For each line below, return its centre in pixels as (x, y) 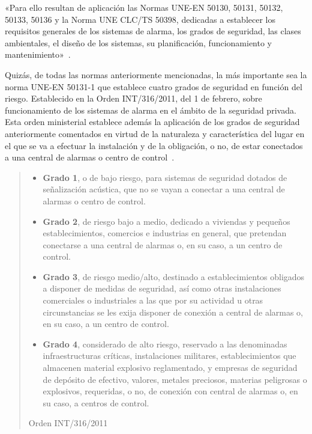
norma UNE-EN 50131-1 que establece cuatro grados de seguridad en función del (154, 86)
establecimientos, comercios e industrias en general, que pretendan (165, 233)
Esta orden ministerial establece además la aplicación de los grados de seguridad (152, 122)
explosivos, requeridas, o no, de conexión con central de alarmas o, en (170, 391)
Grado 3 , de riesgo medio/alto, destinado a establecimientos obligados (174, 276)
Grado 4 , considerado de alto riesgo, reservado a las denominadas (165, 344)
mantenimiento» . (38, 54)
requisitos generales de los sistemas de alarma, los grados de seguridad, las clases (153, 31)
